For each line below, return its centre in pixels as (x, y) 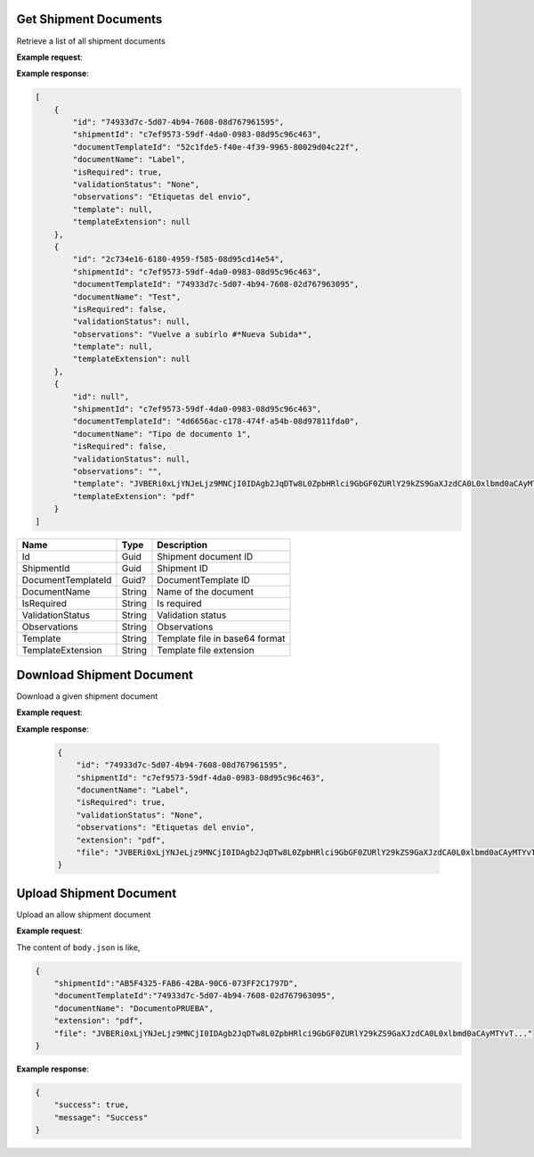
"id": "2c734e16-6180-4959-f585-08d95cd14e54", (178, 259)
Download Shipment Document (105, 674)
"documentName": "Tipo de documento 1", (162, 434)
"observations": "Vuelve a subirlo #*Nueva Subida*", (192, 334)
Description (182, 545)
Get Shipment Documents (89, 19)
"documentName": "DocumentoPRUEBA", (133, 1008)
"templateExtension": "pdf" (134, 496)
